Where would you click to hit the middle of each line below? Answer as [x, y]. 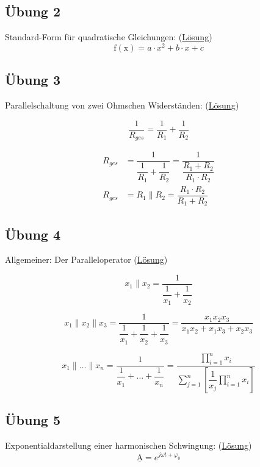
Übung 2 [33, 11]
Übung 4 [33, 234]
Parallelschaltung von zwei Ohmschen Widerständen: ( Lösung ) [122, 105]
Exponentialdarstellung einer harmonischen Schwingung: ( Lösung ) [128, 445]
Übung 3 [33, 80]
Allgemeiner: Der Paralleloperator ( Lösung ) [86, 259]
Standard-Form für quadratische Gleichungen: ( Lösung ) [109, 37]
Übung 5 [33, 420]
